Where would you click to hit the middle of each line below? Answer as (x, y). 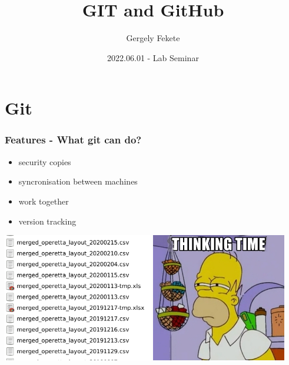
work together (44, 201)
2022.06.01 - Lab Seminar (153, 57)
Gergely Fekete (153, 38)
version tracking (47, 221)
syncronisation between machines (78, 181)
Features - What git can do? (73, 140)
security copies (45, 161)
